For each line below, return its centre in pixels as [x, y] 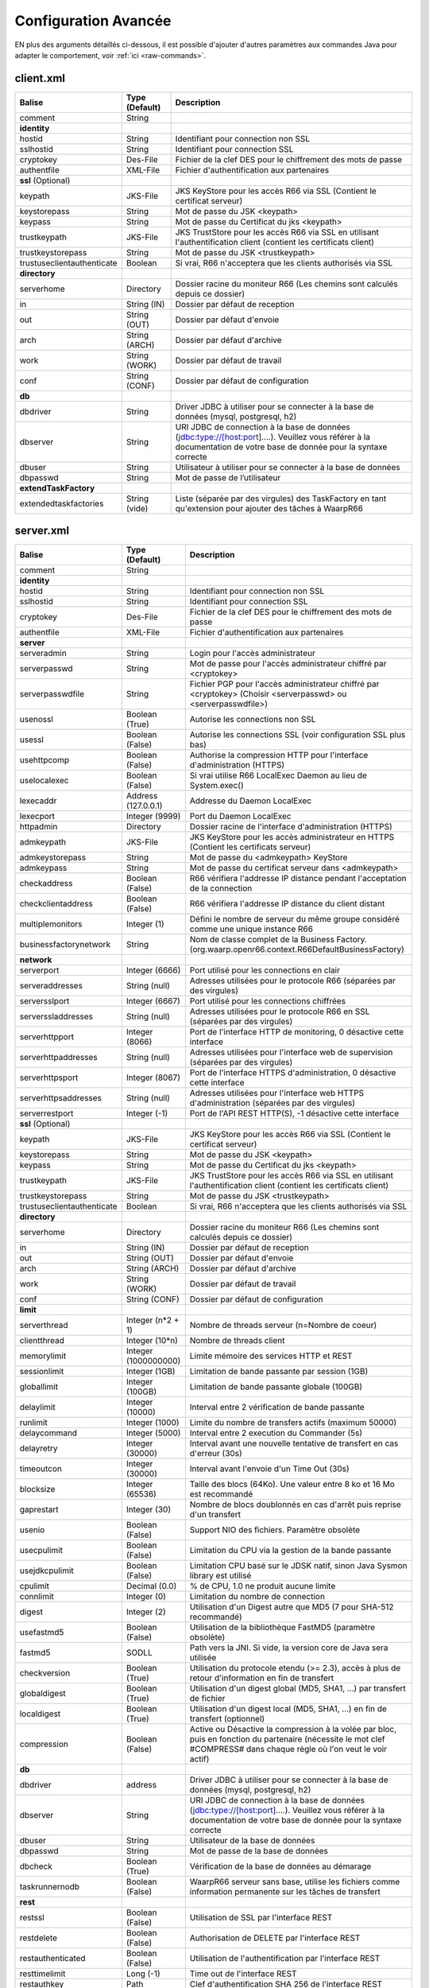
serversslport [44, 1001]
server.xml [42, 531]
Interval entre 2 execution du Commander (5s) [276, 1433]
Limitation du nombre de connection [257, 1597]
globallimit [39, 1387]
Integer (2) [146, 1612]
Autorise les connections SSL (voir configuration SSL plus [298, 735]
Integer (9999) [153, 817]
